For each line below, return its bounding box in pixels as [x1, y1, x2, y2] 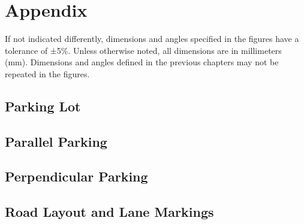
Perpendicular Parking [5, 167, 148, 186]
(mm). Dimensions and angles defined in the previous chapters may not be [5, 56, 279, 68]
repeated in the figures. [5, 67, 90, 80]
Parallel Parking [5, 132, 107, 150]
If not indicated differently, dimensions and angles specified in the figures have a [5, 32, 299, 45]
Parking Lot [5, 96, 81, 115]
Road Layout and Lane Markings [5, 202, 214, 221]
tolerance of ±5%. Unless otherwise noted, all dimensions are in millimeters [5, 44, 282, 56]
